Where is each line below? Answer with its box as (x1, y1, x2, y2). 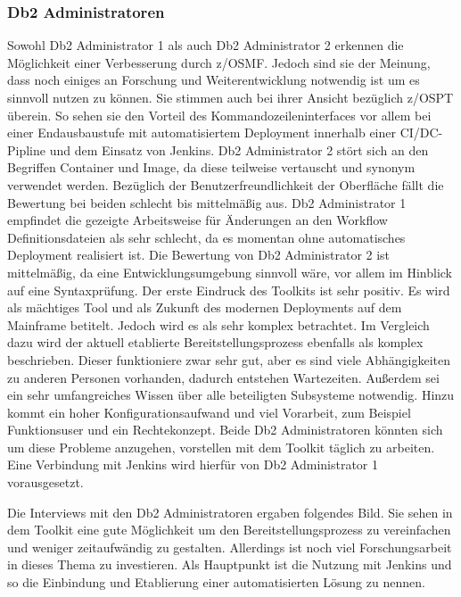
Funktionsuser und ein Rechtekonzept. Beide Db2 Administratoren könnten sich (7, 420, 443, 439)
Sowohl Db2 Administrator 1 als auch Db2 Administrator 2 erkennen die (7, 36, 404, 54)
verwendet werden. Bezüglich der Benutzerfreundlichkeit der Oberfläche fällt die (7, 175, 444, 194)
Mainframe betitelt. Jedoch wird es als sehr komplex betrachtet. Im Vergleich (7, 315, 430, 334)
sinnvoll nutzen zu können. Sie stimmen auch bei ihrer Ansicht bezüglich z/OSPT (7, 88, 454, 106)
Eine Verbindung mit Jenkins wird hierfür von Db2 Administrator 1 (7, 455, 378, 474)
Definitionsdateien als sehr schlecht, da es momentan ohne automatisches (7, 228, 406, 246)
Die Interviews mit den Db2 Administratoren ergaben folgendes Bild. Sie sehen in (7, 502, 453, 521)
